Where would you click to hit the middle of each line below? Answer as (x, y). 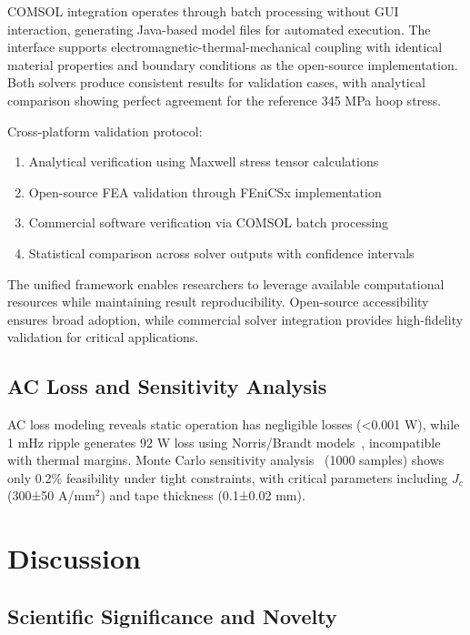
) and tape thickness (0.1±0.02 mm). (203, 495)
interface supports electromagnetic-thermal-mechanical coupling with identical (225, 47)
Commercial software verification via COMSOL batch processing (209, 222)
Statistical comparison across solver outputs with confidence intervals (221, 252)
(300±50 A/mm (51, 495)
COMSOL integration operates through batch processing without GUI (203, 11)
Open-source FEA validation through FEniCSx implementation (205, 192)
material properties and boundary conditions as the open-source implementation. (233, 64)
